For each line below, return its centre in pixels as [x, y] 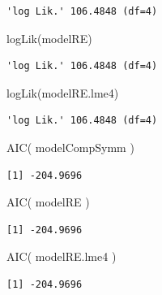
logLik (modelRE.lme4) [63, 92]
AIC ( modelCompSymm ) [70, 147]
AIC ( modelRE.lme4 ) [62, 256]
